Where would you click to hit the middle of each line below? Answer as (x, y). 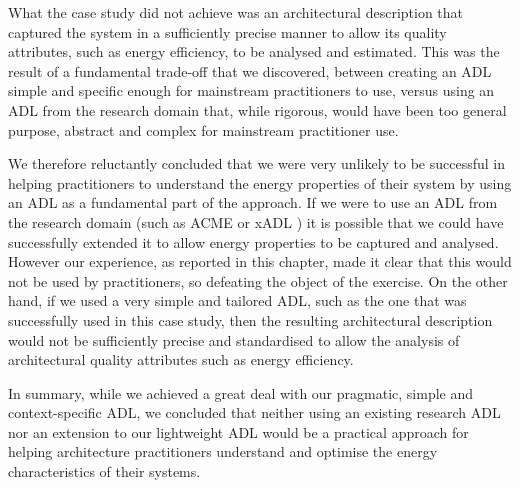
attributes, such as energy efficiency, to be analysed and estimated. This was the (254, 51)
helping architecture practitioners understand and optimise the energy (223, 451)
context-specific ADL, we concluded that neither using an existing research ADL (254, 412)
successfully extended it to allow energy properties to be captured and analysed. (253, 241)
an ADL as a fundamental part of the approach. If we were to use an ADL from (253, 202)
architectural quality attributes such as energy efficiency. (181, 359)
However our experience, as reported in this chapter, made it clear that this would (260, 261)
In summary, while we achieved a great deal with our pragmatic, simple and (241, 392)
